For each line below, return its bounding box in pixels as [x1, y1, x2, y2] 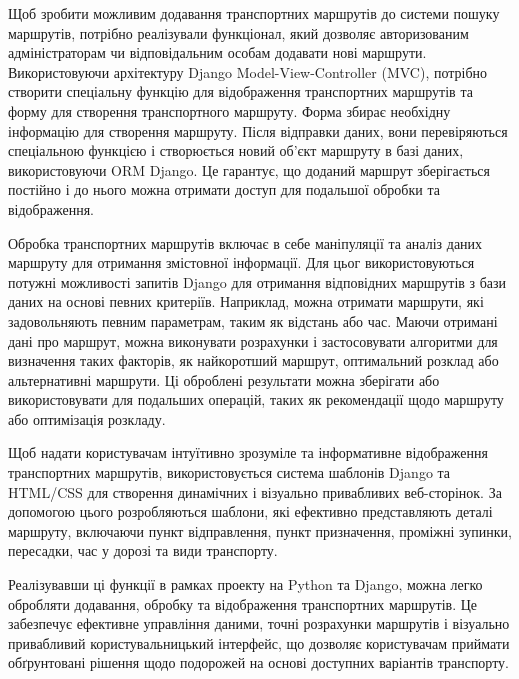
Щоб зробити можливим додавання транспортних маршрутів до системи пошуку [8, 3, 500, 23]
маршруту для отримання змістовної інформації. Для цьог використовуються [8, 252, 475, 273]
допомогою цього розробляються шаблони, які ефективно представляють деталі [8, 501, 493, 522]
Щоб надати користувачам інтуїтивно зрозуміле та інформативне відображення [8, 442, 488, 463]
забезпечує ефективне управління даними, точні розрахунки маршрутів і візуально [8, 613, 510, 634]
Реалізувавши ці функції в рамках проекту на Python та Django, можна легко [8, 574, 483, 595]
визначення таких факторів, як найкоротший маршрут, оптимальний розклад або [8, 350, 499, 371]
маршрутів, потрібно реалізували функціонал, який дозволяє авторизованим [8, 22, 469, 43]
